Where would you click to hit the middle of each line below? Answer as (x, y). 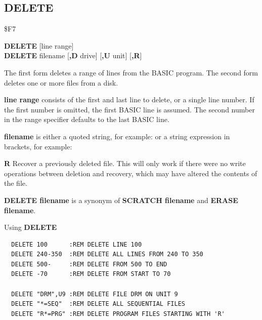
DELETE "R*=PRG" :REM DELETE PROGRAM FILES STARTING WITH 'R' (118, 314)
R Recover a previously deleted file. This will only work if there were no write (125, 163)
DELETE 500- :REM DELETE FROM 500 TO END (89, 264)
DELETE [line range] (39, 45)
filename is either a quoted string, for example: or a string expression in (117, 136)
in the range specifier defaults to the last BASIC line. (87, 119)
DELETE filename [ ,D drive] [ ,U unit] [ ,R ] (73, 55)
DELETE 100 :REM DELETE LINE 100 (77, 244)
